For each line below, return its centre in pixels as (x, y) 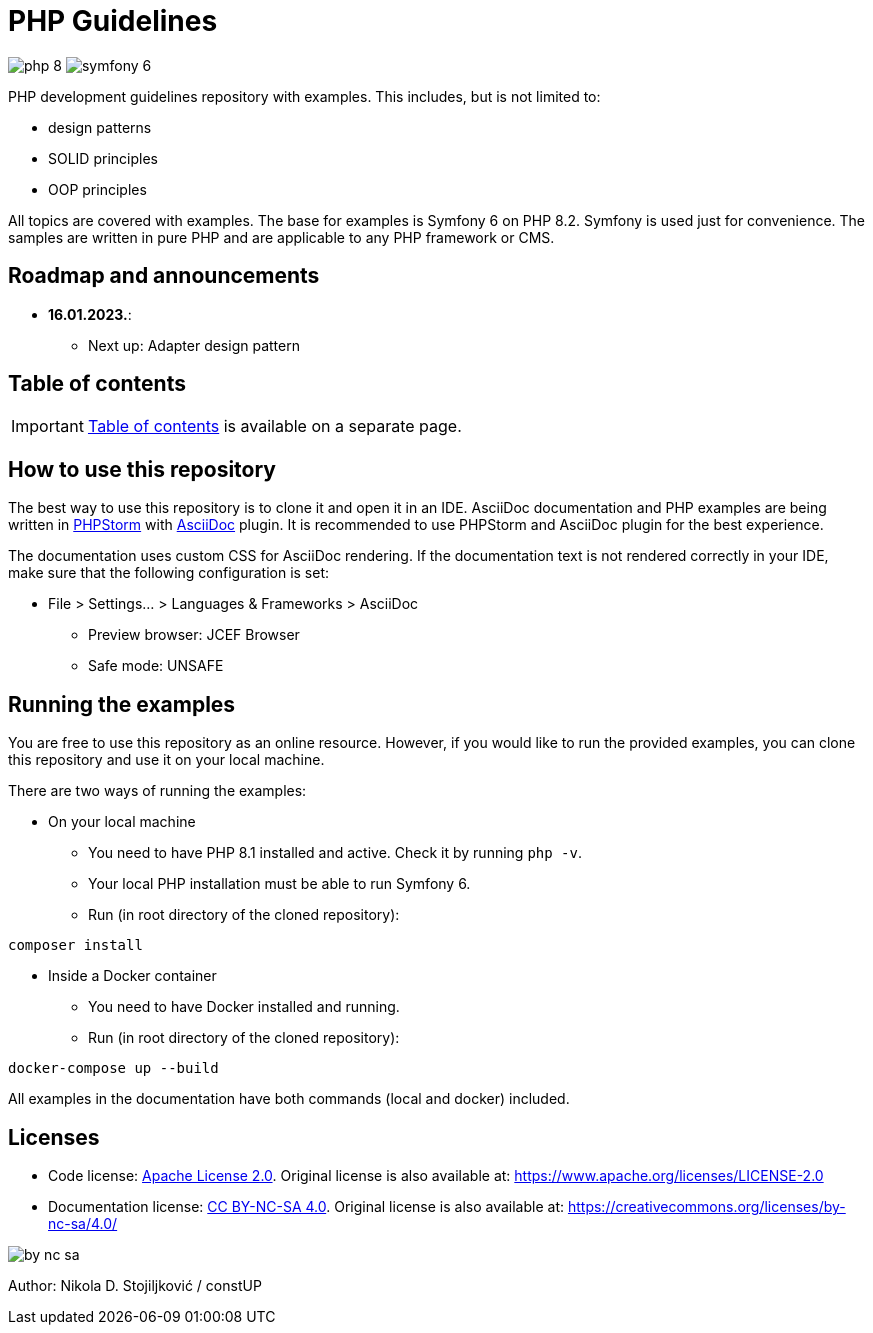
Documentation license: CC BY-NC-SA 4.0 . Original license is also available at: (306, 1206)
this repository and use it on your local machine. (166, 760)
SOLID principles (103, 158)
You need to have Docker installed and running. (244, 1007)
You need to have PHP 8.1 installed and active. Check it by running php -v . (335, 853)
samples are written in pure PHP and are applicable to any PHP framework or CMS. (281, 237)
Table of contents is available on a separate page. (274, 426)
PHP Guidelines (113, 21)
